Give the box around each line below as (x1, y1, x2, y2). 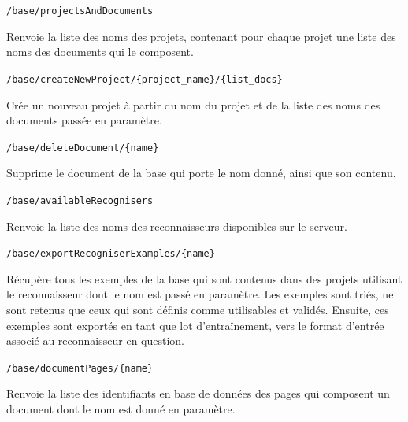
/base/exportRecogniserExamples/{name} (6, 248, 215, 260)
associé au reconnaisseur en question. (6, 332, 185, 349)
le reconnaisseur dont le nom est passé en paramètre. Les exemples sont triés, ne (6, 286, 394, 302)
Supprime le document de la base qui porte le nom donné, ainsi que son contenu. (6, 165, 396, 181)
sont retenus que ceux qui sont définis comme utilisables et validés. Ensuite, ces (6, 302, 389, 318)
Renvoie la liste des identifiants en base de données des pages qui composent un (6, 385, 390, 402)
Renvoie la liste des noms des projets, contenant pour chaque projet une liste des (6, 28, 396, 44)
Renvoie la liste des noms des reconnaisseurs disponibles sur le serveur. (6, 217, 347, 234)
